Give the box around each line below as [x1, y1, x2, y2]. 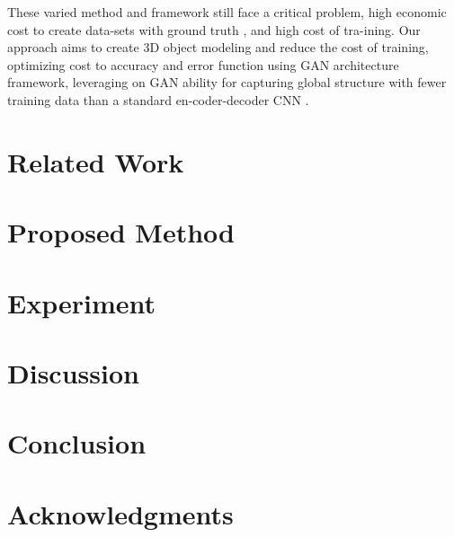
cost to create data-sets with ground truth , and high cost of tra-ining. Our [7, 20, 421, 39]
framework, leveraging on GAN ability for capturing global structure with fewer [7, 73, 447, 92]
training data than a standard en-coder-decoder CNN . [7, 90, 309, 109]
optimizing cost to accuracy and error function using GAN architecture [7, 55, 399, 74]
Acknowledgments [7, 495, 234, 532]
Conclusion [7, 425, 147, 462]
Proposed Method [7, 214, 235, 251]
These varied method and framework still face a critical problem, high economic [7, 3, 447, 21]
